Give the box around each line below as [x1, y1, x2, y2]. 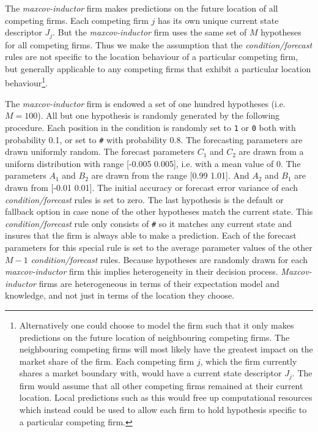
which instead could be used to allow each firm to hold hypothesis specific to [19, 403, 307, 415]
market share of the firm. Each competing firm [19, 354, 194, 367]
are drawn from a [239, 145, 304, 158]
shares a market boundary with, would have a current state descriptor [19, 367, 282, 379]
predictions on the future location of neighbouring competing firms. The [19, 330, 290, 343]
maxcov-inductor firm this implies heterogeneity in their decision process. [5, 265, 278, 278]
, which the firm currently [200, 354, 297, 367]
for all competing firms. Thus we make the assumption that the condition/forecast [5, 38, 312, 51]
